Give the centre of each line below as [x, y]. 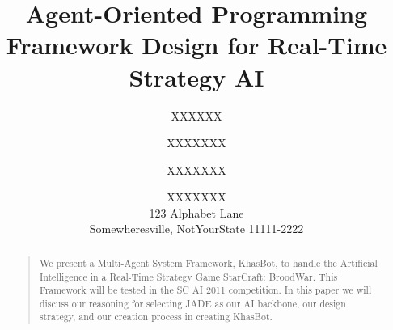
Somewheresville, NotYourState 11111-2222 [196, 228]
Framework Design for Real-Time [196, 45]
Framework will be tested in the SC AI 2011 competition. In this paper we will [205, 290]
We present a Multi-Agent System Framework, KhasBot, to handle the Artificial [208, 262]
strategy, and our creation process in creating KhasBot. [156, 317]
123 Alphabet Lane [196, 212]
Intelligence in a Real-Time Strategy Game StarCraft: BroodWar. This [188, 276]
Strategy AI [196, 76]
